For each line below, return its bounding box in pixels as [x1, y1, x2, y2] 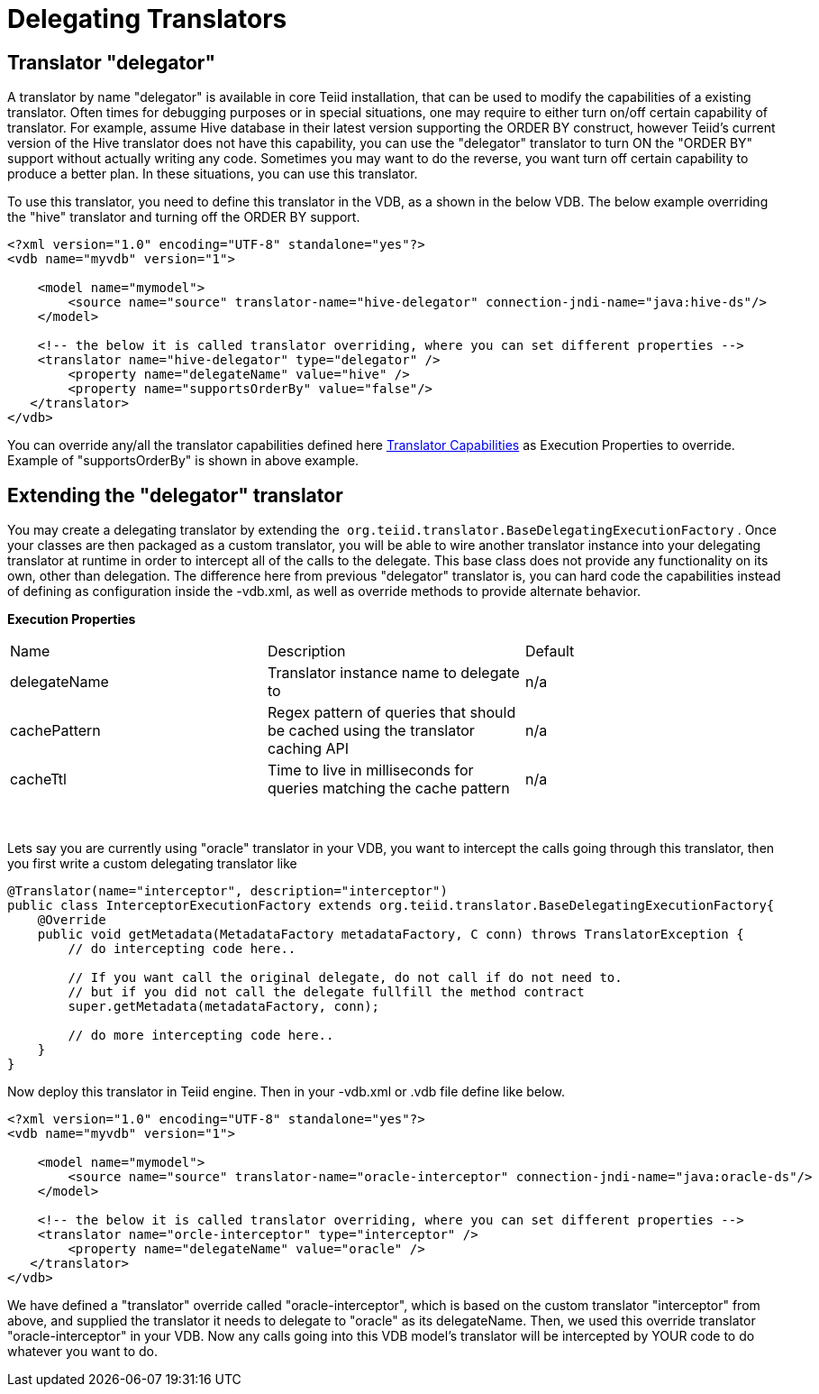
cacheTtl [10, 770, 67, 789]
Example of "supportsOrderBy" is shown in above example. [7, 453, 359, 469]
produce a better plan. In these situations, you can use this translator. [7, 166, 418, 182]
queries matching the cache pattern [267, 779, 510, 798]
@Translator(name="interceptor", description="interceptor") [7, 884, 448, 899]
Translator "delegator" [7, 50, 215, 74]
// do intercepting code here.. [68, 941, 296, 957]
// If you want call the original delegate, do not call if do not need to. [68, 970, 623, 986]
